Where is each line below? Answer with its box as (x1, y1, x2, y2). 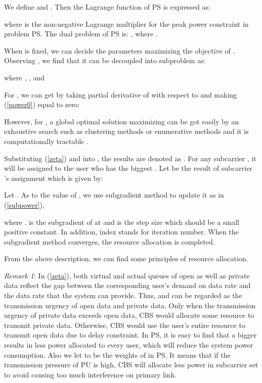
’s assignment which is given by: (4, 172, 103, 183)
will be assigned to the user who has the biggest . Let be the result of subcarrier (4, 163, 252, 173)
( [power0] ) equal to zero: (4, 99, 80, 110)
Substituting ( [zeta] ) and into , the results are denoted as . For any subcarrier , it (4, 153, 256, 163)
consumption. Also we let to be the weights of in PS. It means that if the (4, 349, 231, 360)
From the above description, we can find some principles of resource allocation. (4, 253, 248, 264)
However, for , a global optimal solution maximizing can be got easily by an (4, 116, 239, 126)
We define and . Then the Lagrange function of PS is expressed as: (4, 2, 210, 12)
